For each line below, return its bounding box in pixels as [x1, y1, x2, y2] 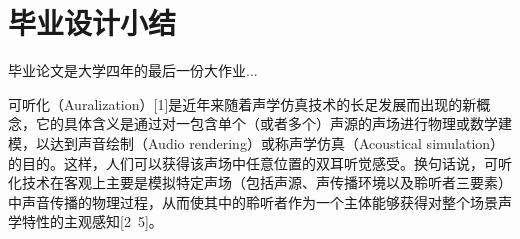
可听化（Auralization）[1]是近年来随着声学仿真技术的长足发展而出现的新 [8, 93, 477, 114]
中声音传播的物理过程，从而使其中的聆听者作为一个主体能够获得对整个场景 [8, 191, 498, 212]
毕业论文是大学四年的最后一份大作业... [8, 60, 258, 81]
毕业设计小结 [8, 2, 177, 43]
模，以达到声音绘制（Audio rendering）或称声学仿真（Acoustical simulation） [8, 132, 505, 153]
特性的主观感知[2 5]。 [21, 211, 163, 232]
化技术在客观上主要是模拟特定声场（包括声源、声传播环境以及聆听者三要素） [8, 172, 512, 193]
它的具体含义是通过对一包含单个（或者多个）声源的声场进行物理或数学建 [35, 113, 512, 134]
